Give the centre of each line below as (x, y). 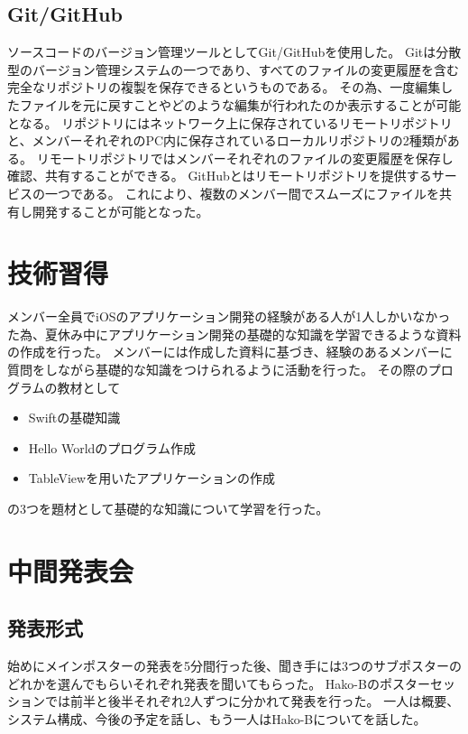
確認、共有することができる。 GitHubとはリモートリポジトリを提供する (220, 176)
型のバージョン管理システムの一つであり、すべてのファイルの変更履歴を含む (234, 69)
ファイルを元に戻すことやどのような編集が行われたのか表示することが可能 (240, 104)
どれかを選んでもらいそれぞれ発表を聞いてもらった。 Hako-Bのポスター (219, 683)
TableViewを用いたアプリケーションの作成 (151, 478)
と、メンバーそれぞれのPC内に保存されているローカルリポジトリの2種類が (227, 140)
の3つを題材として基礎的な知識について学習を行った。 (168, 509)
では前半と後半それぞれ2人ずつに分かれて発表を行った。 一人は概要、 (252, 701)
